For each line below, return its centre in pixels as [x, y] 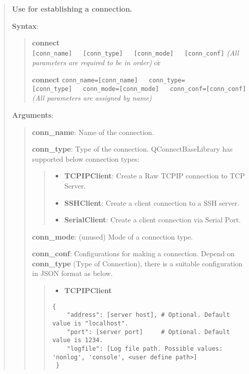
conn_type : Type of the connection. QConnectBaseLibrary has [132, 149]
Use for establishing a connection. [72, 9]
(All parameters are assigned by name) [92, 98]
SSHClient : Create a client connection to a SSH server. [152, 202]
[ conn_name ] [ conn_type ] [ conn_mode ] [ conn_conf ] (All [135, 52]
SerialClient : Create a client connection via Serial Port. [153, 220]
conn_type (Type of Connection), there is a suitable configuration [137, 263]
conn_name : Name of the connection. [93, 132]
